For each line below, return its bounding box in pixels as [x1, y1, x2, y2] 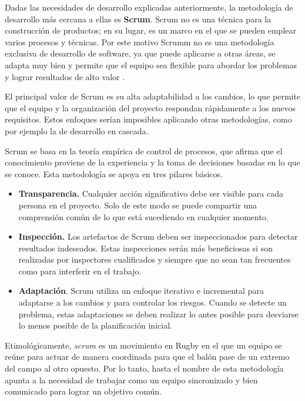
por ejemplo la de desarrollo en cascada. [5, 124, 149, 137]
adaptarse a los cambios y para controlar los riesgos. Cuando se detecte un [18, 296, 287, 309]
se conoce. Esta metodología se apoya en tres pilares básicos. [5, 167, 223, 180]
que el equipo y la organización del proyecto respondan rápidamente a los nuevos [5, 101, 296, 114]
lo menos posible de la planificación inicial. [18, 319, 172, 332]
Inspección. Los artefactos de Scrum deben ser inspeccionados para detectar [18, 230, 298, 243]
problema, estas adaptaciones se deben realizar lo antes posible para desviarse [18, 307, 299, 320]
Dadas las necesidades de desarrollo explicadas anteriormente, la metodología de [5, 1, 293, 13]
